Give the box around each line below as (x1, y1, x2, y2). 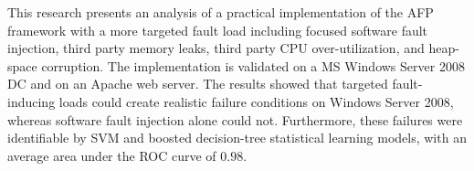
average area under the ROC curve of (7, 145, 216, 165)
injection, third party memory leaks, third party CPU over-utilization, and (7, 38, 425, 58)
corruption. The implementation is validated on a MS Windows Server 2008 (41, 56, 465, 75)
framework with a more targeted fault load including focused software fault (7, 20, 428, 39)
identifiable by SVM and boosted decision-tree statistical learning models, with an (7, 128, 467, 147)
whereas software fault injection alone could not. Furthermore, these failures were (7, 110, 463, 129)
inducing (7, 91, 56, 111)
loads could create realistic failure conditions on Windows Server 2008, (58, 91, 454, 111)
